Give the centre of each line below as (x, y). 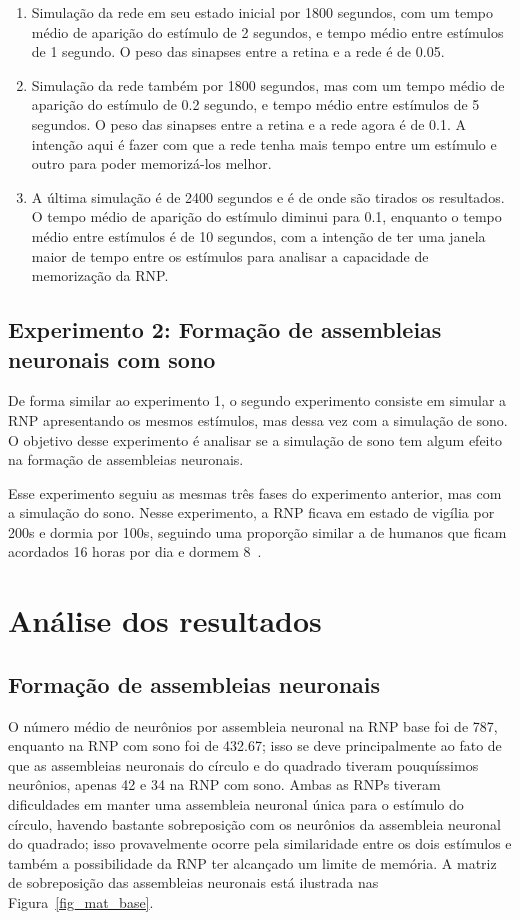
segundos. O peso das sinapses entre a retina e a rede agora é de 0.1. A (249, 123)
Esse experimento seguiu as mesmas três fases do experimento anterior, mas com (255, 492)
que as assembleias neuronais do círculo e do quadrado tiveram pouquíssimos (243, 764)
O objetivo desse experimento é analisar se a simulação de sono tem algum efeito (255, 439)
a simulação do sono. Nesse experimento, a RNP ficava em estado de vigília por (251, 512)
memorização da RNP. (100, 275)
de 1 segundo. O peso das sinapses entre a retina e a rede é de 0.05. (238, 51)
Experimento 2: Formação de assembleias (225, 329)
